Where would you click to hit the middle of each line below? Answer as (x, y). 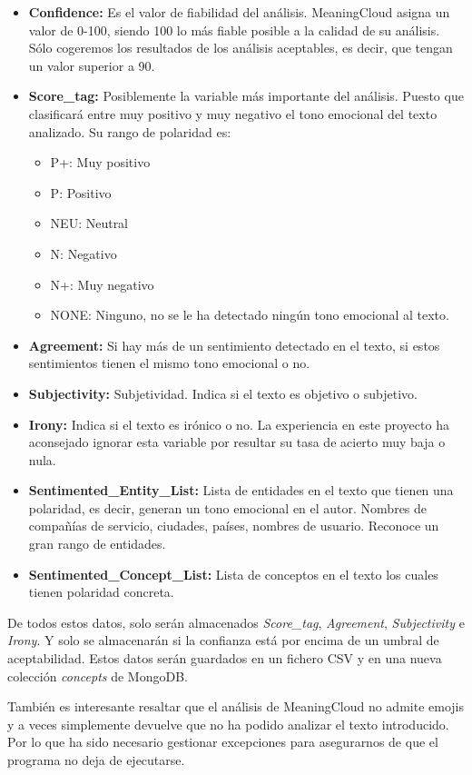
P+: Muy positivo (100, 162)
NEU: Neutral (89, 223)
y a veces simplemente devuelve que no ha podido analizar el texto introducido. (228, 724)
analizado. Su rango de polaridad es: (130, 131)
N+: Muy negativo (102, 284)
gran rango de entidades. (97, 544)
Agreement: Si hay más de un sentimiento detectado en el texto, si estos (234, 345)
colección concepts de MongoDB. (98, 676)
